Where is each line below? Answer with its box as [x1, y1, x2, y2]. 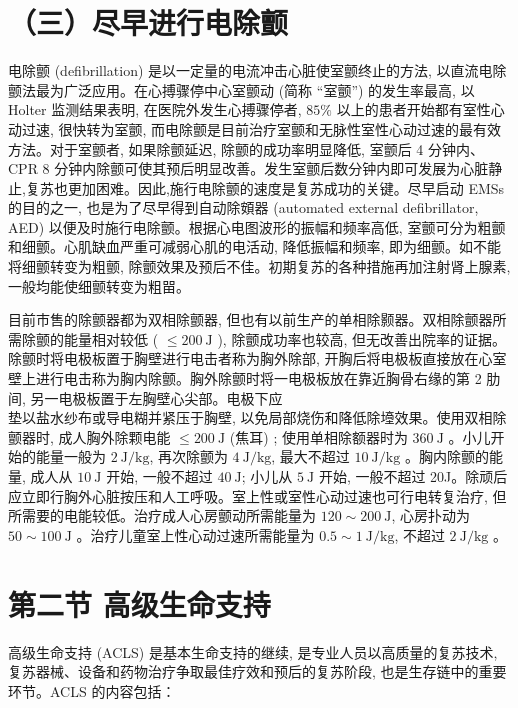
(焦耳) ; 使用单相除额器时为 [229, 426, 408, 447]
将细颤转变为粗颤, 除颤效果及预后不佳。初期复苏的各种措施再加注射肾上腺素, [8, 256, 511, 277]
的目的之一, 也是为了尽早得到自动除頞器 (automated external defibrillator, [8, 197, 479, 218]
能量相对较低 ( [63, 328, 159, 349]
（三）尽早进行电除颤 [8, 2, 289, 43]
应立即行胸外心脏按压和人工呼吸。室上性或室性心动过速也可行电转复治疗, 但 [8, 485, 507, 506]
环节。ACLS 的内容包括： [8, 680, 176, 701]
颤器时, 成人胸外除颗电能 [8, 426, 171, 447]
